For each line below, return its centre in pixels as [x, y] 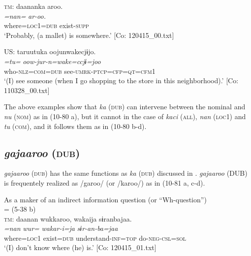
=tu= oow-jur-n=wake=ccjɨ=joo [52, 61]
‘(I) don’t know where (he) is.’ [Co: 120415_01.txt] [80, 247]
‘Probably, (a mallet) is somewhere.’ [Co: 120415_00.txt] [89, 35]
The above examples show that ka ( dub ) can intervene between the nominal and [125, 107]
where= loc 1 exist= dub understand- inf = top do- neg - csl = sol [95, 238]
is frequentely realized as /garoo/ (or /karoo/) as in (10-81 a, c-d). [105, 182]
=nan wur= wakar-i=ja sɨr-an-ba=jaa [61, 228]
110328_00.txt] [27, 90]
